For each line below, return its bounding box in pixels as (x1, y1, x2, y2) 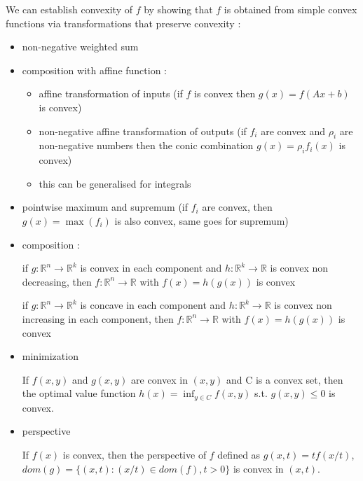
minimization (22, 349, 78, 363)
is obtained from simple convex (224, 2, 357, 16)
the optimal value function (22, 386, 136, 400)
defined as (217, 447, 261, 461)
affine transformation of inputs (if (39, 86, 183, 101)
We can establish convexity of (6, 2, 132, 16)
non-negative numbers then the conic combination (39, 138, 254, 153)
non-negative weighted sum (22, 39, 139, 54)
